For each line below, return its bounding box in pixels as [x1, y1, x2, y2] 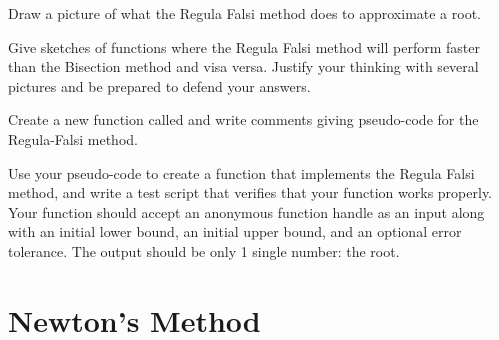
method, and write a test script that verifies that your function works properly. [8, 182, 493, 203]
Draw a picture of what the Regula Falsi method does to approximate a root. [8, 3, 482, 23]
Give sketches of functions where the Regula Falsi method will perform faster [8, 36, 480, 57]
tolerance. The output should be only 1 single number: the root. [8, 240, 400, 261]
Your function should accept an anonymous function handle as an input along [8, 201, 485, 222]
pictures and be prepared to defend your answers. [8, 75, 311, 96]
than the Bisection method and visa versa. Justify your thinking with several [8, 56, 479, 77]
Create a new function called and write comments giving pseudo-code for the [8, 109, 479, 130]
